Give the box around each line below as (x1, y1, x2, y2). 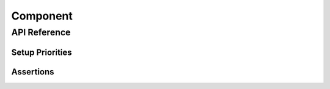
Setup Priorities (11, 47, 73, 57)
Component (11, 9, 73, 23)
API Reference (11, 27, 71, 38)
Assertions (11, 66, 54, 77)
